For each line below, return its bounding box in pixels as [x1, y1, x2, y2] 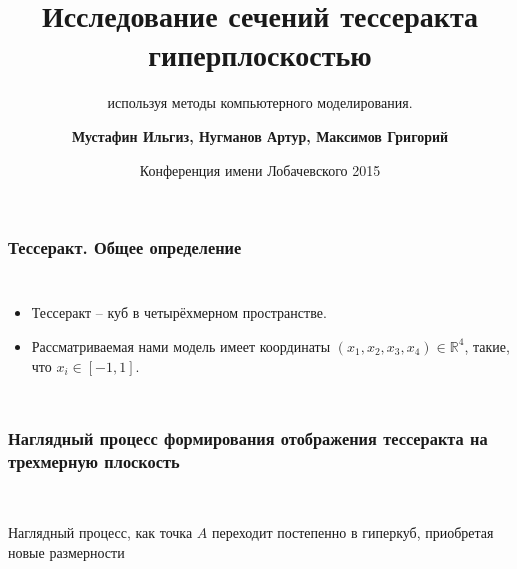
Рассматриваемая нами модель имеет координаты [31, 335, 331, 356]
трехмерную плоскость [8, 449, 180, 474]
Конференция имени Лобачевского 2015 [139, 159, 381, 180]
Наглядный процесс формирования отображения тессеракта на [8, 426, 488, 451]
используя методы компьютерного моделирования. [107, 92, 413, 113]
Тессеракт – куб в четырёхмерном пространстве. [31, 302, 327, 323]
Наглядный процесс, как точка [8, 521, 193, 542]
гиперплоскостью [148, 34, 372, 75]
